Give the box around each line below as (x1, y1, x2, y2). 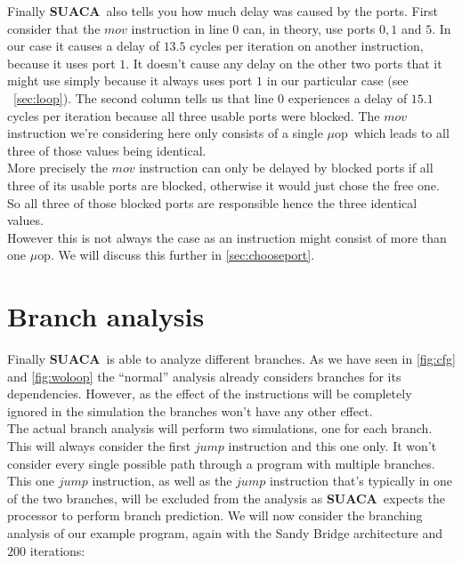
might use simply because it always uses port (7, 71, 253, 90)
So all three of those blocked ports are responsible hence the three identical (7, 193, 417, 212)
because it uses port (7, 53, 116, 72)
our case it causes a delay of (7, 36, 159, 55)
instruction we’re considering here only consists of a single (7, 124, 323, 142)
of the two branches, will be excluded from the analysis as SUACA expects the (7, 488, 446, 507)
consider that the (7, 19, 101, 37)
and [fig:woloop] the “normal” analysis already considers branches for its (7, 366, 401, 385)
